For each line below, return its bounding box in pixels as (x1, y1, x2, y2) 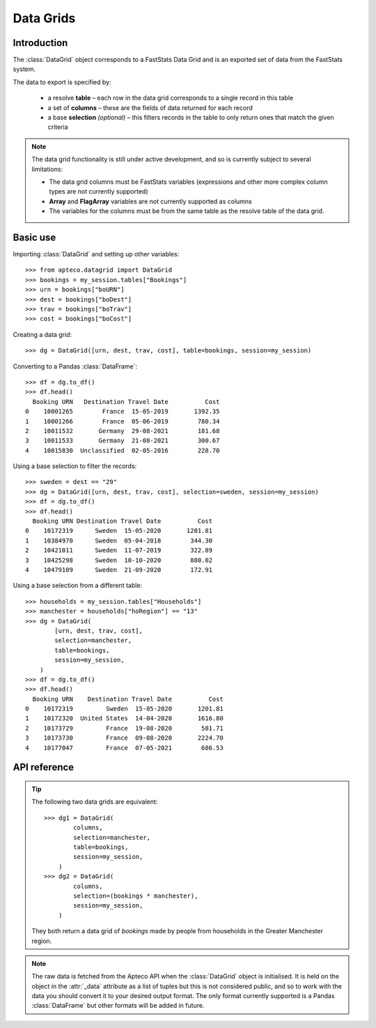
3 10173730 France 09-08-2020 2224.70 (25, 734, 224, 742)
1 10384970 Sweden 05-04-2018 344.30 (25, 536, 212, 545)
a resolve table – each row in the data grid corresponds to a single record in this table (47, 94, 294, 102)
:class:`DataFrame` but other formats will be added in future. (31, 1002, 205, 1010)
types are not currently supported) (49, 187, 149, 196)
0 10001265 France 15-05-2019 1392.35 (25, 407, 220, 416)
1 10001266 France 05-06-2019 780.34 (25, 417, 220, 425)
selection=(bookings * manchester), (73, 891, 198, 900)
